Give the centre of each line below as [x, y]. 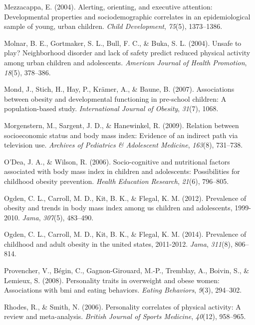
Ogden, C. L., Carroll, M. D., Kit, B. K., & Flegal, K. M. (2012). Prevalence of [125, 198]
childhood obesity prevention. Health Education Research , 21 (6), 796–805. [117, 181]
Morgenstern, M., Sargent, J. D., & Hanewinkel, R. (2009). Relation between [122, 125]
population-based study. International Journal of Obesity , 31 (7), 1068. [111, 108]
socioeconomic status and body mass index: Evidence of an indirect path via [121, 135]
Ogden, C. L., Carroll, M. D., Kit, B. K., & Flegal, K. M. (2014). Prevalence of [125, 234]
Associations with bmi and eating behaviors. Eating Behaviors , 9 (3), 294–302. [123, 290]
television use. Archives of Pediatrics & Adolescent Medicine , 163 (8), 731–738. [124, 145]
